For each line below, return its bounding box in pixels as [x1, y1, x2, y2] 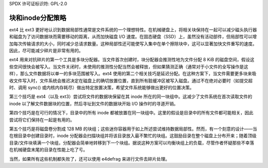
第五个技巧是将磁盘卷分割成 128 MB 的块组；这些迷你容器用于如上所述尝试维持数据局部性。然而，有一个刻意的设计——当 [9, 126, 258, 132]
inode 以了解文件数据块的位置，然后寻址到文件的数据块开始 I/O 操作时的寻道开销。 [9, 100, 179, 106]
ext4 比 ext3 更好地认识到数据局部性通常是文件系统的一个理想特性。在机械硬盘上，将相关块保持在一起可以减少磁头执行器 [9, 26, 257, 32]
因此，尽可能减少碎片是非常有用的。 [9, 48, 83, 54]
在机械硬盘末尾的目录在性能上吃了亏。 [9, 147, 88, 153]
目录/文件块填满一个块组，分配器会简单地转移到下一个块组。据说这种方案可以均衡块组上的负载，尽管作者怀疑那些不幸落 [9, 140, 255, 146]
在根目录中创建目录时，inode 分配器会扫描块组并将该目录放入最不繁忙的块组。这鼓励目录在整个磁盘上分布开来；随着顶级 [9, 133, 257, 139]
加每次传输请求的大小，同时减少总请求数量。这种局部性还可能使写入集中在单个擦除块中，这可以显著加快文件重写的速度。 [9, 40, 257, 47]
